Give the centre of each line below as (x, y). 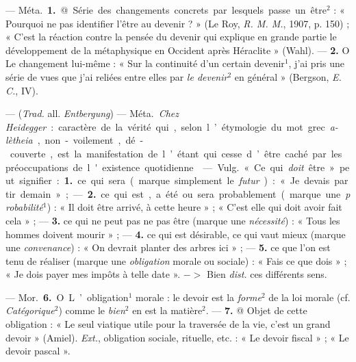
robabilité (24, 207)
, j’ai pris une (316, 63)
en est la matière (167, 310)
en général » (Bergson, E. (288, 76)
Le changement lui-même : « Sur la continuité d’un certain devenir (145, 63)
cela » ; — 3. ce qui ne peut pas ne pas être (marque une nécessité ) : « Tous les (173, 220)
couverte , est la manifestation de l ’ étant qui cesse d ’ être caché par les (176, 153)
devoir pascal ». (38, 351)
